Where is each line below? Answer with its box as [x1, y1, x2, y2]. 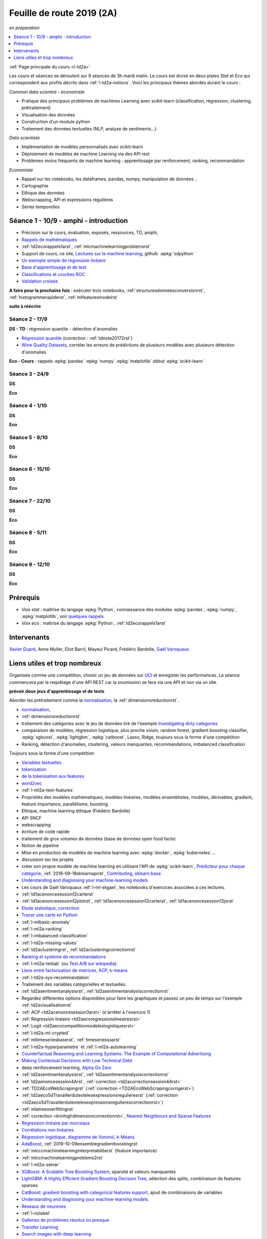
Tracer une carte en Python [21, 912, 78, 918]
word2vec [21, 780, 42, 786]
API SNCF [21, 815, 42, 821]
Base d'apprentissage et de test [21, 264, 87, 270]
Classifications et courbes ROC [21, 271, 86, 277]
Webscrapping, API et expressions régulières [21, 197, 113, 203]
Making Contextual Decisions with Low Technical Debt [21, 1058, 133, 1064]
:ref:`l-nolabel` [21, 1210, 51, 1216]
